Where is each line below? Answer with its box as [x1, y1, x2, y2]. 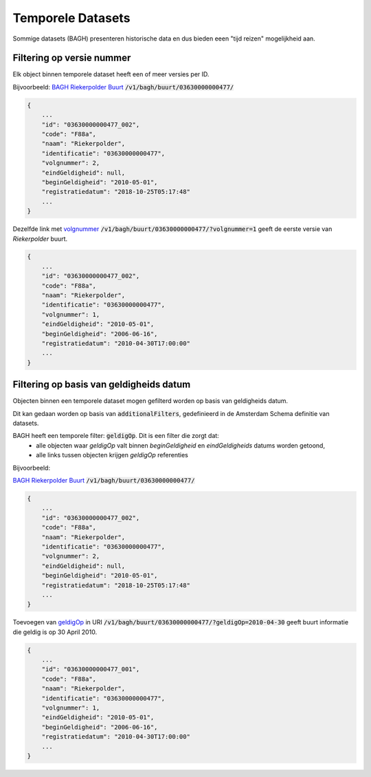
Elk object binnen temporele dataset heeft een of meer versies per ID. [12, 70, 210, 78]
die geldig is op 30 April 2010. [12, 628, 98, 636]
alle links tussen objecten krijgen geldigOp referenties [36, 451, 188, 459]
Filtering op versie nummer [12, 52, 131, 64]
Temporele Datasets [12, 10, 131, 25]
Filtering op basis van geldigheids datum [12, 379, 191, 391]
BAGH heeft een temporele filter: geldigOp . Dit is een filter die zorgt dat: [12, 432, 219, 440]
